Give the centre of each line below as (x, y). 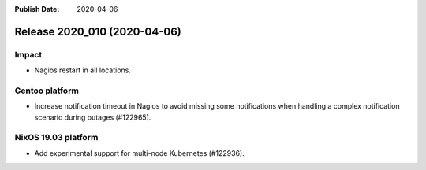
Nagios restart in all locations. (83, 70)
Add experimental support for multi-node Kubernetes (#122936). (139, 153)
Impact (28, 54)
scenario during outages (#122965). (93, 117)
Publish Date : (37, 9)
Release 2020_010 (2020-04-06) (98, 31)
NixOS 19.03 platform (56, 138)
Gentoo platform (47, 91)
